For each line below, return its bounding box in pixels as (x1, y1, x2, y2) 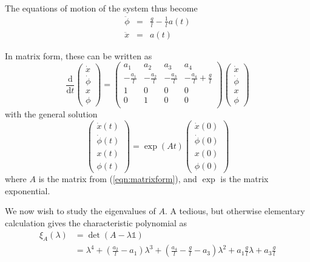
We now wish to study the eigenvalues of (5, 205, 156, 217)
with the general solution (5, 108, 98, 120)
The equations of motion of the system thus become (5, 2, 198, 14)
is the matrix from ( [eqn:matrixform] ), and (38, 172, 197, 185)
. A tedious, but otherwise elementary (164, 205, 305, 217)
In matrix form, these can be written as (5, 49, 152, 62)
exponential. (5, 184, 50, 197)
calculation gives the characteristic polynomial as (5, 216, 187, 229)
